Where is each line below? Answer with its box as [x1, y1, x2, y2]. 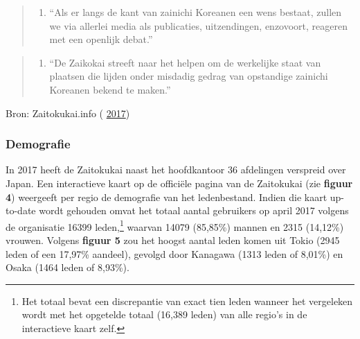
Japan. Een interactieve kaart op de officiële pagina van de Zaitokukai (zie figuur [6, 175, 353, 190]
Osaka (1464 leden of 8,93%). [6, 260, 129, 275]
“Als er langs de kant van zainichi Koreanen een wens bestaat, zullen [49, 5, 342, 19]
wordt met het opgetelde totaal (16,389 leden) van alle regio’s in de [21, 307, 307, 322]
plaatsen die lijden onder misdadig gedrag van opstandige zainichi [49, 69, 328, 83]
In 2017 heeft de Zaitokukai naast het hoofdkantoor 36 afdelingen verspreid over [6, 162, 346, 177]
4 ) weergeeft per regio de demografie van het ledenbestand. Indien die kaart [6, 189, 327, 204]
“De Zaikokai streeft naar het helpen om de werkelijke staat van [49, 55, 321, 69]
